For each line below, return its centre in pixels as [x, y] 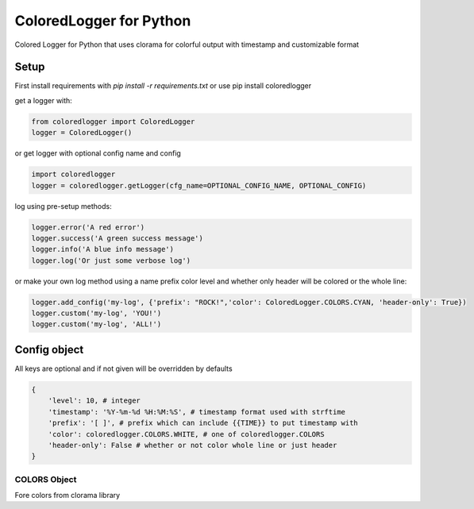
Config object [49, 349]
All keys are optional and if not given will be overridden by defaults [124, 368]
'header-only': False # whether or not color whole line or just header [193, 445]
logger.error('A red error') [88, 227]
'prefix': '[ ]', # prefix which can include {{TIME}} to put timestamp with [203, 423]
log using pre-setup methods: [63, 206]
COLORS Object [46, 479]
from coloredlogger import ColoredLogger [113, 121]
